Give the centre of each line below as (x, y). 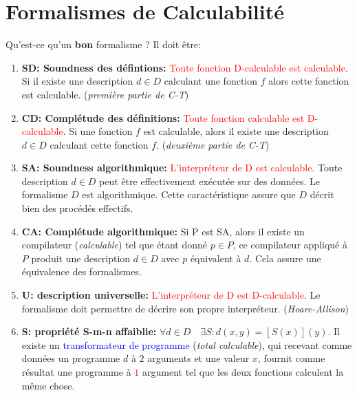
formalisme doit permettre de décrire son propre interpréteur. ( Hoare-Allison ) (185, 308)
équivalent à (216, 258)
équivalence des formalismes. (82, 271)
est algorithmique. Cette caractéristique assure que (189, 194)
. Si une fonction (98, 131)
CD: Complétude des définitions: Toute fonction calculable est (163, 117)
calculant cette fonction (99, 144)
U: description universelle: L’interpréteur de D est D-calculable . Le (171, 295)
